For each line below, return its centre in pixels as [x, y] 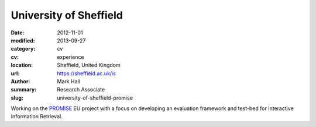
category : [23, 49]
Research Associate [81, 90]
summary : [24, 90]
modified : [23, 40]
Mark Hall [68, 81]
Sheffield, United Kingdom [89, 65]
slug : [17, 98]
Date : [18, 33]
